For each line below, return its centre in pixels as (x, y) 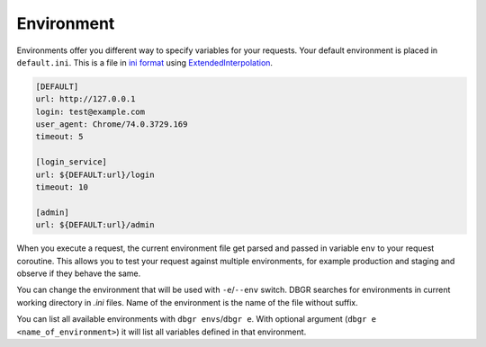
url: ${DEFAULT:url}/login (95, 174)
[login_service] (72, 162)
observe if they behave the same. (79, 273)
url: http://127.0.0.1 (85, 99)
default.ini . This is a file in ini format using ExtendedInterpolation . (145, 62)
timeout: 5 (59, 137)
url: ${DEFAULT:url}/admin (95, 225)
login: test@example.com (90, 111)
